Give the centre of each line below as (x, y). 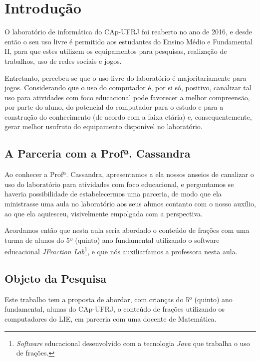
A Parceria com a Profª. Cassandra (98, 153)
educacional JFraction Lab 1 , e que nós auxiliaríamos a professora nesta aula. (121, 251)
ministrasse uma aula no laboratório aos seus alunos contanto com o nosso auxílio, (130, 204)
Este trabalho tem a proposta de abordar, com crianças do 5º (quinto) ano (119, 299)
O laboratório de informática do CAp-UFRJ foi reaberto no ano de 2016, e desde (128, 32)
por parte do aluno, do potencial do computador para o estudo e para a (114, 107)
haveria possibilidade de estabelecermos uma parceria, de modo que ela (113, 194)
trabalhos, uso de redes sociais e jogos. (63, 61)
